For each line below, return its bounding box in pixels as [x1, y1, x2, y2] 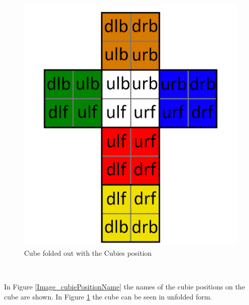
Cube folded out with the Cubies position [24, 248, 152, 258]
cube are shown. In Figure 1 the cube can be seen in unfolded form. [4, 291, 212, 301]
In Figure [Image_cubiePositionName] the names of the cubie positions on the [4, 281, 245, 292]
